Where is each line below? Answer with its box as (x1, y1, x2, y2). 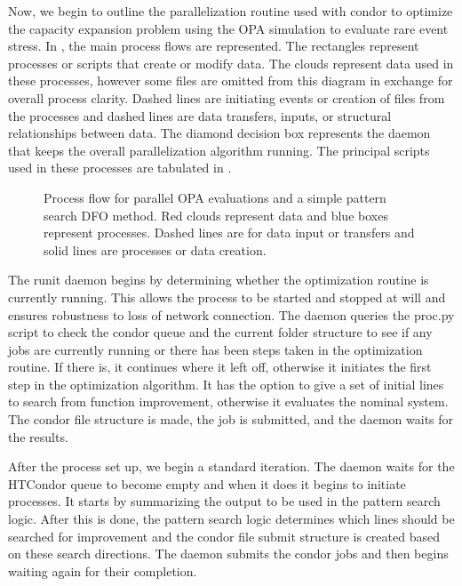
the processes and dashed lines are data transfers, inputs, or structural (8, 106, 392, 124)
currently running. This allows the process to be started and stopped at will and (8, 287, 446, 306)
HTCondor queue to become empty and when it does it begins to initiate (8, 474, 406, 493)
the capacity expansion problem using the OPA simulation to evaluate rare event (8, 19, 449, 37)
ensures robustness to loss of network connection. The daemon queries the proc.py (8, 305, 455, 324)
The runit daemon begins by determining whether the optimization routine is (8, 270, 429, 289)
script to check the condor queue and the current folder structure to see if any (8, 323, 433, 341)
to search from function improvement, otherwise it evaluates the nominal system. (8, 392, 449, 411)
